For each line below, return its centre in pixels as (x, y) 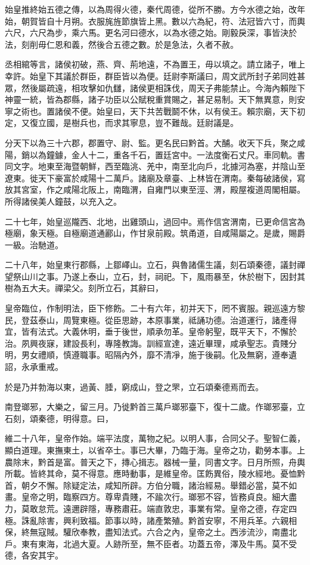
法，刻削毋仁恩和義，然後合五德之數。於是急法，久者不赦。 (122, 44)
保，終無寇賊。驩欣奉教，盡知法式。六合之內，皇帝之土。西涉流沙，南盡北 (151, 532)
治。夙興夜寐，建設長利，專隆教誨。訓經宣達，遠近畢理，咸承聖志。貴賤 (147, 343)
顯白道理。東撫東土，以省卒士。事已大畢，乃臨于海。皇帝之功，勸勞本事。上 (155, 450)
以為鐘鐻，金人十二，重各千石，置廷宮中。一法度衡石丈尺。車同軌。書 (167, 154)
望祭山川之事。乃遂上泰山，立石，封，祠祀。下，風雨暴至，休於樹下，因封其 (155, 276)
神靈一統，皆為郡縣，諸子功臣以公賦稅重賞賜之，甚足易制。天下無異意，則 (151, 99)
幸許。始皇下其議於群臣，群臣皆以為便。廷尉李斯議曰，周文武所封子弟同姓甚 (155, 75)
